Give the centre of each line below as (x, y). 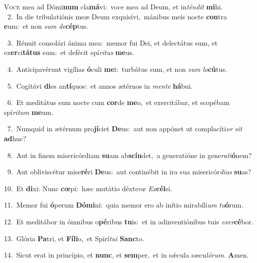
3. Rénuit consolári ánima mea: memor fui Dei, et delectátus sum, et (112, 42)
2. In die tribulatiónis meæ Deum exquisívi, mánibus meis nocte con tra (117, 16)
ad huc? (15, 138)
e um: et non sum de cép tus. (46, 26)
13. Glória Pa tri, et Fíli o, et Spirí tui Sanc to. (74, 238)
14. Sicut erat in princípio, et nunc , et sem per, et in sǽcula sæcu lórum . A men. (127, 255)
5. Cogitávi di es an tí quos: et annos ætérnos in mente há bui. (100, 85)
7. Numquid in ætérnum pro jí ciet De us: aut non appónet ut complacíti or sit (125, 129)
